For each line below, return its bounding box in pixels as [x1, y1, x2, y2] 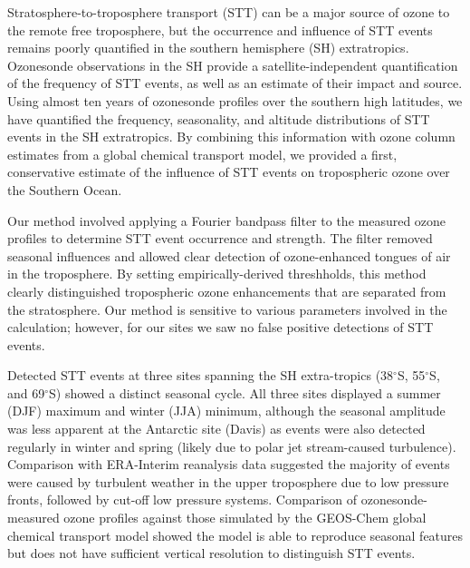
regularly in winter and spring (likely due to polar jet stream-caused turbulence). [7, 436, 456, 455]
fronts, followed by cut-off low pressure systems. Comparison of [7, 490, 358, 509]
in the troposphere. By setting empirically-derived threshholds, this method [7, 264, 427, 283]
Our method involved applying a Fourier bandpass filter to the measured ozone [7, 211, 446, 230]
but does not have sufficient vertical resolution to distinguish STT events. [7, 544, 416, 563]
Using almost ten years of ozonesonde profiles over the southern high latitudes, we [7, 91, 463, 110]
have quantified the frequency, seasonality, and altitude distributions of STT [7, 109, 430, 128]
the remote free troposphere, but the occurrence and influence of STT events [7, 20, 433, 39]
